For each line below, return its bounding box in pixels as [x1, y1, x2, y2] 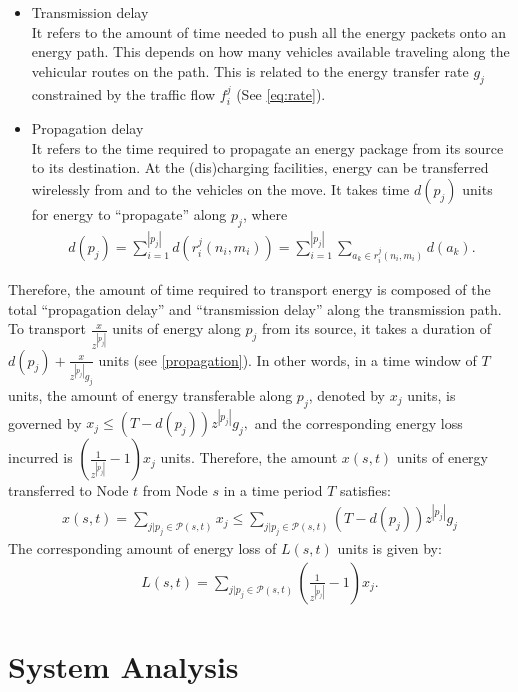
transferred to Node [8, 480, 129, 501]
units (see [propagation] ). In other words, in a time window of [98, 349, 477, 370]
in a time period [223, 480, 323, 501]
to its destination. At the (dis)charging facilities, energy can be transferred [31, 157, 489, 178]
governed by [8, 412, 82, 433]
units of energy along [112, 318, 241, 339]
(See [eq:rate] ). [236, 83, 326, 104]
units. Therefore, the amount [160, 447, 338, 468]
